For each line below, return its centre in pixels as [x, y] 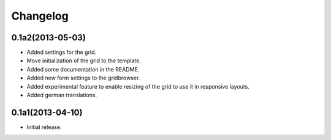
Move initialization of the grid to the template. [84, 61]
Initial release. [44, 127]
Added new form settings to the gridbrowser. [83, 78]
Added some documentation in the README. [83, 69]
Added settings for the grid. [62, 53]
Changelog [40, 16]
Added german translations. [62, 95]
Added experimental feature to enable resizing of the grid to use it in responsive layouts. [138, 86]
